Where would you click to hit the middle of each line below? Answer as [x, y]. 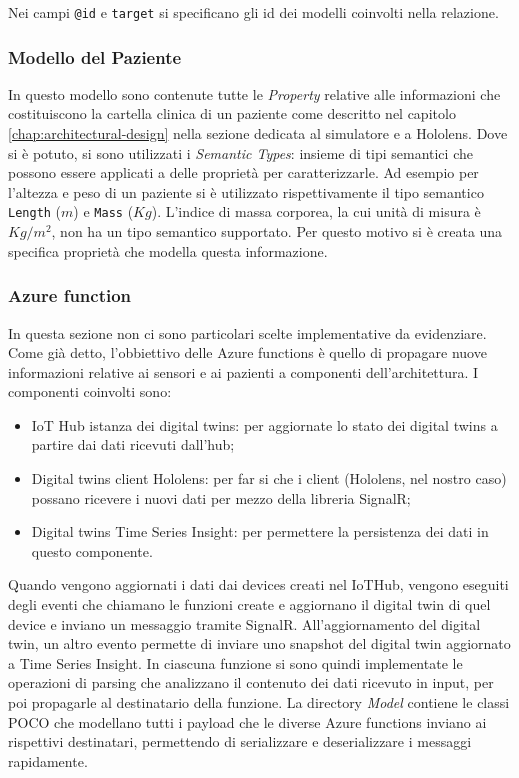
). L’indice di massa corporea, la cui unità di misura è [316, 211]
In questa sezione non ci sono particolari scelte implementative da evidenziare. [247, 332]
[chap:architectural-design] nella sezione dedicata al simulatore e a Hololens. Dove [258, 133]
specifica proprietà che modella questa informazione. [168, 250]
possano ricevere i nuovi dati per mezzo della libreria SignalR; [221, 497]
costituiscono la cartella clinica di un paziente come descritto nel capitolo [232, 113]
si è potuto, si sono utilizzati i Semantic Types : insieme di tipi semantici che [240, 152]
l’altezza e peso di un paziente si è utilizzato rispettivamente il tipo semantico [246, 191]
